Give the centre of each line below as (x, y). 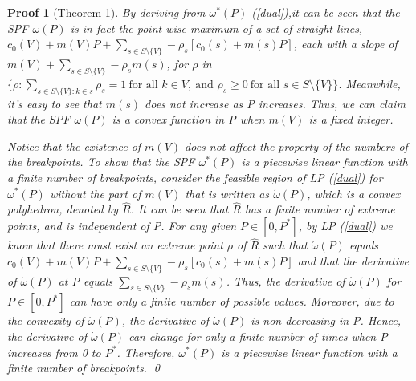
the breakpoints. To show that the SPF (101, 162)
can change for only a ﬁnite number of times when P (258, 336)
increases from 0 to (54, 352)
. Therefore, (146, 352)
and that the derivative (353, 260)
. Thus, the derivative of (285, 280)
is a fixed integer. (351, 119)
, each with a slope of (345, 44)
